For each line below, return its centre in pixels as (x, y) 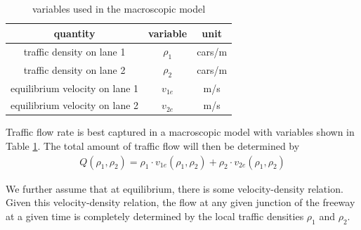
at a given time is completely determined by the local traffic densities (155, 216)
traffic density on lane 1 (74, 52)
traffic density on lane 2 (74, 70)
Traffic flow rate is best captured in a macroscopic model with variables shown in (180, 132)
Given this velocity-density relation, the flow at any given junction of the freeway (180, 202)
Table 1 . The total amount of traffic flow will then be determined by (153, 146)
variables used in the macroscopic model (119, 8)
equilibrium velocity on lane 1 (75, 88)
